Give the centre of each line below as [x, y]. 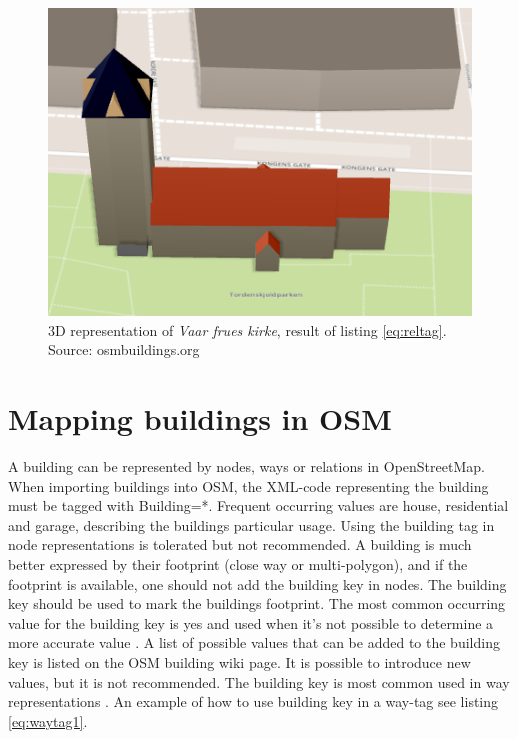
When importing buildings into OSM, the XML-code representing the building [248, 485]
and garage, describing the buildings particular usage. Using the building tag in [251, 524]
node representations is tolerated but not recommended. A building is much [240, 544]
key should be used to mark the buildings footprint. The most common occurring [257, 603]
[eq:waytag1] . [48, 720]
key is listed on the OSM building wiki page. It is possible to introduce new [239, 662]
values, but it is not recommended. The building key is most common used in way [259, 681]
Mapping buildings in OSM [200, 418]
